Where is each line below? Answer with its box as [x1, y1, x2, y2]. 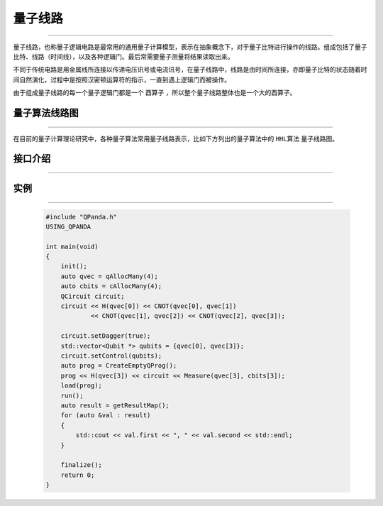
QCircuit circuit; [60, 292, 125, 300]
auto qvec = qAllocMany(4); [60, 272, 159, 280]
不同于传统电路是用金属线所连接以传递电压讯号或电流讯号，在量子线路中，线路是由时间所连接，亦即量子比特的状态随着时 [13, 65, 367, 74]
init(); [60, 263, 88, 270]
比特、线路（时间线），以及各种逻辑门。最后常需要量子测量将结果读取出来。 [13, 52, 234, 60]
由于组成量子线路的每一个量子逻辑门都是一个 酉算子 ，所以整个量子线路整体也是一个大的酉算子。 [13, 89, 296, 97]
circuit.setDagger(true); [60, 332, 151, 340]
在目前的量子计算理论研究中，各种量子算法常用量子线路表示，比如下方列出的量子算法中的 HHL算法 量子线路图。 [13, 134, 339, 143]
